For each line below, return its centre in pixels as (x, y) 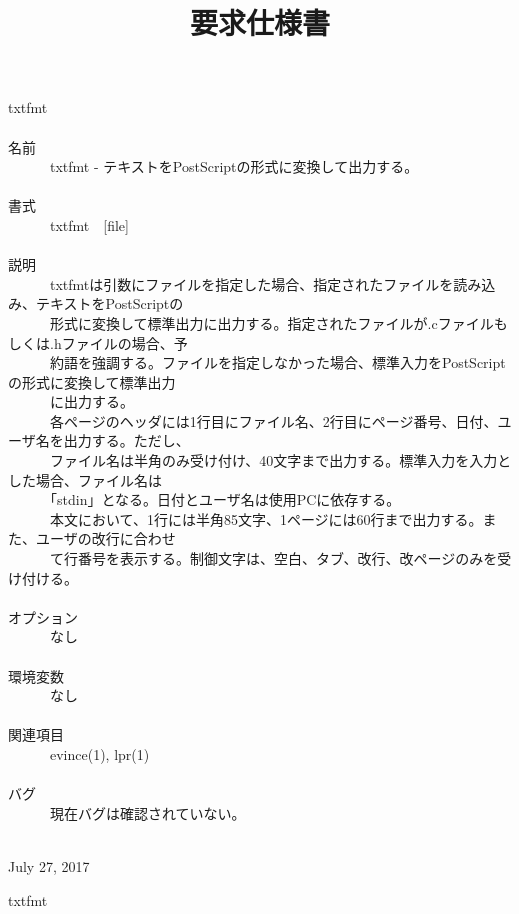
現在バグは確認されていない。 (147, 812)
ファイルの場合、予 (124, 342)
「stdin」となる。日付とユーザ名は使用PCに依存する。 (225, 499)
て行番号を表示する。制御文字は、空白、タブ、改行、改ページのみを (273, 558)
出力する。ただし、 (126, 440)
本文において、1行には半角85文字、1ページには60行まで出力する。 (266, 518)
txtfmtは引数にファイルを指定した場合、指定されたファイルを (251, 283)
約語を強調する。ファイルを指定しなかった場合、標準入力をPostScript (277, 362)
